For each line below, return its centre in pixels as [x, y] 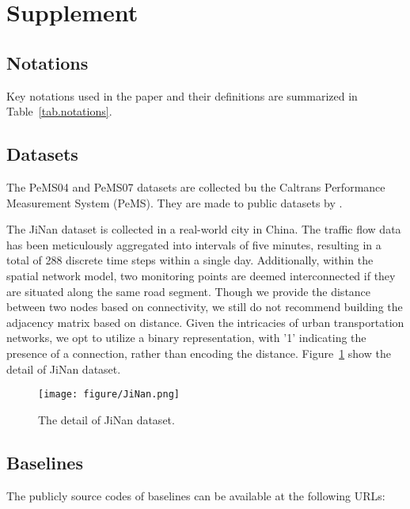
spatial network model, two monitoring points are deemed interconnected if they [201, 275]
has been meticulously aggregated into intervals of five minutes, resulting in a [194, 244]
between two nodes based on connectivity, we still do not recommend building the [205, 307]
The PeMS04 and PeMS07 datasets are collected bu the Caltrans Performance [196, 186]
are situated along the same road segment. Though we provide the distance [189, 291]
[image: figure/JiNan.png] [109, 395]
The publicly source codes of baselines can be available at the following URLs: [196, 495]
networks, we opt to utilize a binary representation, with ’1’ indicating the [186, 338]
